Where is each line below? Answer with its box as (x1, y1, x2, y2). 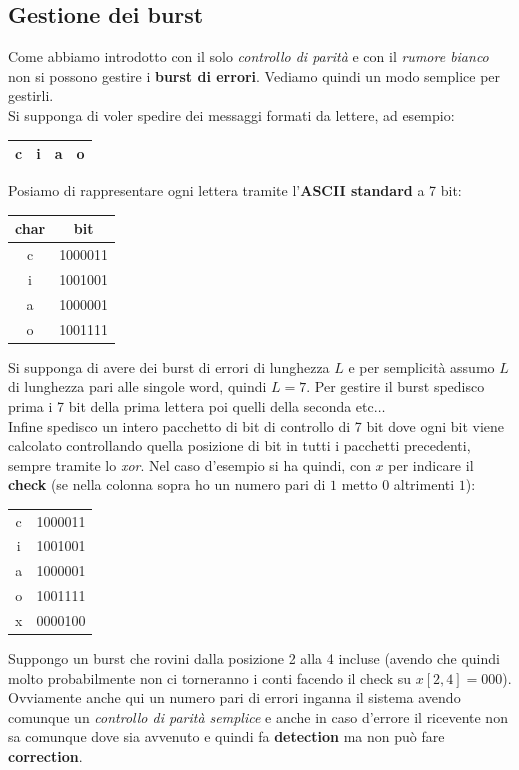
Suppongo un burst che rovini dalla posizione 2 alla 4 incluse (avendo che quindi (8, 648, 500, 669)
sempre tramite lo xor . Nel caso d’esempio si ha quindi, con (8, 454, 371, 475)
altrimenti (393, 474, 455, 495)
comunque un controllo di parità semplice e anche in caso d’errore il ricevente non (8, 706, 508, 727)
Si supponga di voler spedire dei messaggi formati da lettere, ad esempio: (8, 104, 455, 125)
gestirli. (8, 85, 54, 106)
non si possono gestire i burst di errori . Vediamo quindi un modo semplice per (8, 65, 501, 86)
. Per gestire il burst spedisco (306, 376, 485, 397)
